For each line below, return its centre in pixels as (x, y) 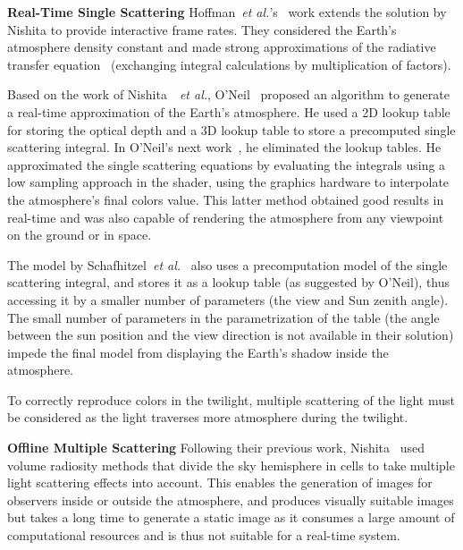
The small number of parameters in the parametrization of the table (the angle (223, 317)
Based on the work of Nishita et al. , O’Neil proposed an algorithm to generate (228, 94)
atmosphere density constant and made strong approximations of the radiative (222, 47)
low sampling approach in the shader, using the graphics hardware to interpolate (228, 182)
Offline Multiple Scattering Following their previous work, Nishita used (216, 448)
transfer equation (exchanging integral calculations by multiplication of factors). (229, 64)
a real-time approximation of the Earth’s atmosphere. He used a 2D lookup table (229, 111)
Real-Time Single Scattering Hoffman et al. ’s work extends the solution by (227, 12)
